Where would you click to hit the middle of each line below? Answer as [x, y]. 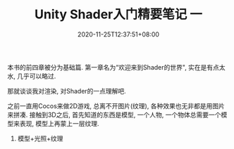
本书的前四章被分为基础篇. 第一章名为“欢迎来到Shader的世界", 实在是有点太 [116, 67]
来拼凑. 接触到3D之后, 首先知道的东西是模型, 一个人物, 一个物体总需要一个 [114, 115]
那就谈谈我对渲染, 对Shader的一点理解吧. [67, 91]
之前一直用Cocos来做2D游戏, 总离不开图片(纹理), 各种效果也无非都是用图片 [116, 105]
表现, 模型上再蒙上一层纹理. [60, 123]
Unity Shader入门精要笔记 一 [118, 14]
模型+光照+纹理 [40, 138]
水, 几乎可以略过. [32, 76]
